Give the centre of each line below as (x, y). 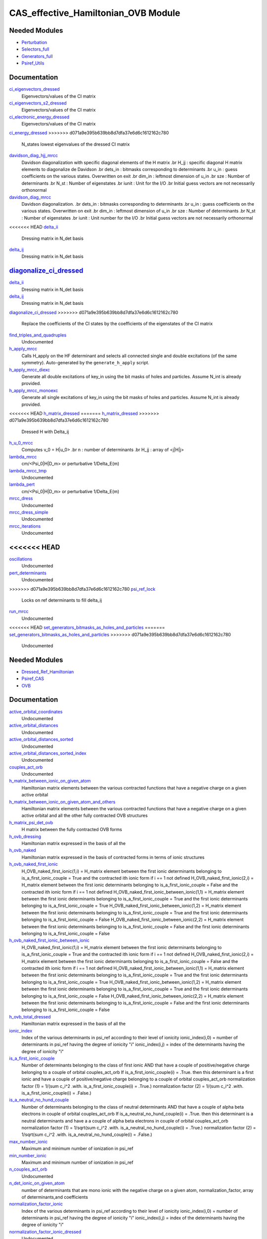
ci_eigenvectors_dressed (35, 89)
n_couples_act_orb (28, 1169)
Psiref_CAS (33, 678)
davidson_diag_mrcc (30, 197)
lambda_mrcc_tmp (28, 470)
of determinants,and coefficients (55, 1197)
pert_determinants (28, 573)
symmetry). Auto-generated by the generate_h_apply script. (85, 363)
